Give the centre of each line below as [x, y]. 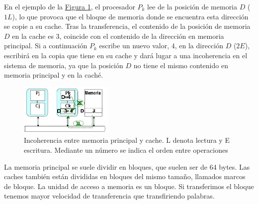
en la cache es [33, 36]
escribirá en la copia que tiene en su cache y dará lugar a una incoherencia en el [126, 55]
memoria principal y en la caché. [54, 75]
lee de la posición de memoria [192, 6]
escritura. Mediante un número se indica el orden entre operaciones [126, 150]
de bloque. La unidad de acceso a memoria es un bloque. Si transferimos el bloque [129, 186]
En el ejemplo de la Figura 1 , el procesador [70, 6]
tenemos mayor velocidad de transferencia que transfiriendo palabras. [109, 196]
